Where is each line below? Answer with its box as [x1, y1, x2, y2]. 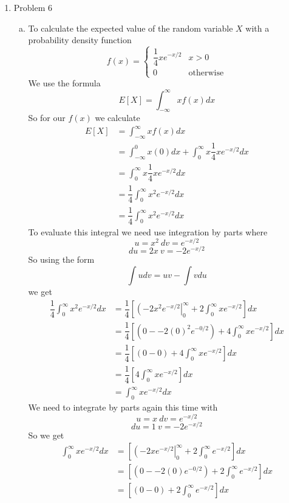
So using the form [28, 253, 95, 266]
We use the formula [28, 77, 101, 89]
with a [245, 21, 270, 34]
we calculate [95, 111, 140, 124]
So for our [28, 111, 66, 124]
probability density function [28, 33, 132, 46]
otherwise [188, 69, 224, 78]
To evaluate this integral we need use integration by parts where [28, 225, 268, 238]
